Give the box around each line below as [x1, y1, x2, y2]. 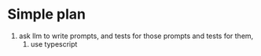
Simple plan [7, 5, 86, 23]
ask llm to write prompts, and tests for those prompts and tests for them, [18, 31, 254, 40]
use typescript [30, 39, 78, 48]
